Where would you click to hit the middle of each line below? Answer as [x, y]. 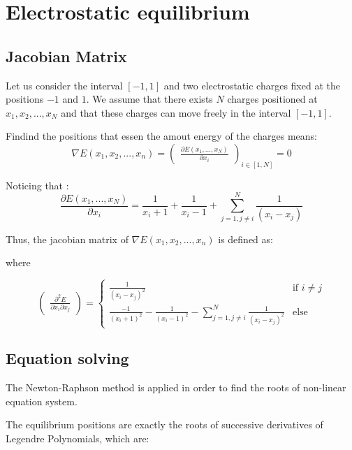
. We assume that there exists [149, 99]
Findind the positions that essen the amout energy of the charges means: [161, 136]
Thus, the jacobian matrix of [67, 239]
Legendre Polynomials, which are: [78, 438]
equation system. [42, 401]
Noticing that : [37, 185]
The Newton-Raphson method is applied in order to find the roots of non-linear [176, 387]
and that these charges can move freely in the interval [176, 112]
